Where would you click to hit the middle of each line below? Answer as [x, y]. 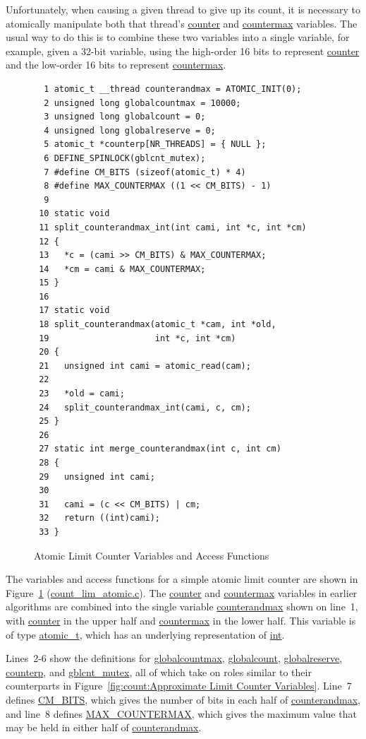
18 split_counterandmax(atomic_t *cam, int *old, [158, 325]
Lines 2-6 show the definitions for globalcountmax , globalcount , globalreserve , [174, 658]
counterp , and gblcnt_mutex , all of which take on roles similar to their [159, 672]
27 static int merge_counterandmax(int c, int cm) [160, 449]
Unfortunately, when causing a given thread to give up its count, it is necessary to [183, 9]
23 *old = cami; [82, 394]
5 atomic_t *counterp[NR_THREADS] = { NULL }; [155, 144]
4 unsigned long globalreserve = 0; [130, 130]
